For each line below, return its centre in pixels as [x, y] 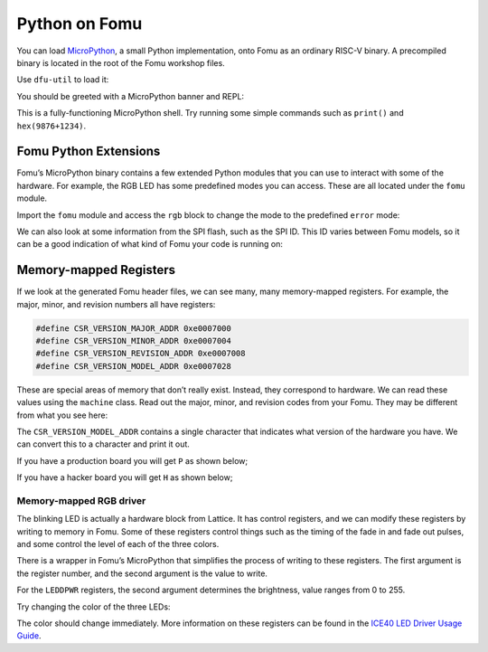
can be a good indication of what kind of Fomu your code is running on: [150, 244]
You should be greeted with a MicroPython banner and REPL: [130, 96]
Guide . [29, 636]
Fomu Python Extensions [89, 151]
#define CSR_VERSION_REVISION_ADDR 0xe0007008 [141, 354]
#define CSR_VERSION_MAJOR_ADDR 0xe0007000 [134, 328]
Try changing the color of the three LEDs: [94, 607]
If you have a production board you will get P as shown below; [132, 460]
